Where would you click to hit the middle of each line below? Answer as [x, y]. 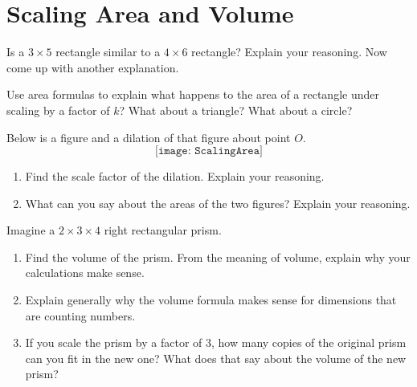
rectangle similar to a [108, 52]
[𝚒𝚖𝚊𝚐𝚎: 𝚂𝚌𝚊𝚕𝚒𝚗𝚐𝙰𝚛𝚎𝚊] [209, 151]
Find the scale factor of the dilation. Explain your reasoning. [175, 176]
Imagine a [31, 230]
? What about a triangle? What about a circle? [236, 110]
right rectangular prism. [163, 230]
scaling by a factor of [58, 110]
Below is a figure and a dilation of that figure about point [149, 137]
